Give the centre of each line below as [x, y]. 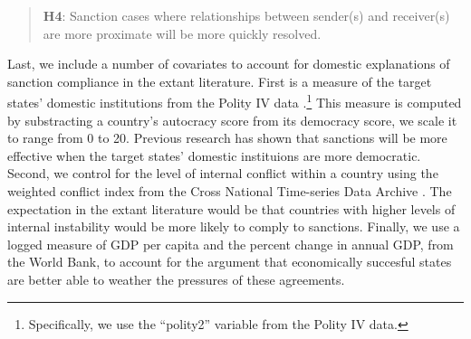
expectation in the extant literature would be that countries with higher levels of [231, 208]
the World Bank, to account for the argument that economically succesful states [230, 262]
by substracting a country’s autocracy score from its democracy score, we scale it [232, 120]
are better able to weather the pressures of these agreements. [176, 279]
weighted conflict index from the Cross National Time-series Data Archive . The [230, 191]
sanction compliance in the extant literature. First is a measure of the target [220, 81]
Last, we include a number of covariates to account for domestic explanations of [229, 64]
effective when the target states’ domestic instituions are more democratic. [214, 155]
